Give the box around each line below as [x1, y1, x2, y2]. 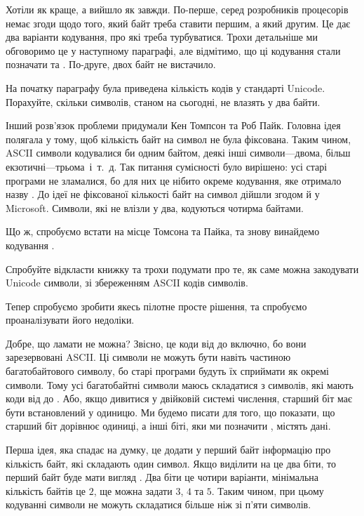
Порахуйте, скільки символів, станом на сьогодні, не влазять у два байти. [6, 94, 321, 109]
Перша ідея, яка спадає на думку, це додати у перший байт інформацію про [6, 442, 331, 457]
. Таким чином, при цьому [211, 483, 324, 498]
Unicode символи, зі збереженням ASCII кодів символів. [6, 275, 248, 290]
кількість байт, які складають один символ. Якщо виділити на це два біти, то [6, 456, 336, 470]
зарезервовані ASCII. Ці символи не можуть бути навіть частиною [6, 350, 291, 364]
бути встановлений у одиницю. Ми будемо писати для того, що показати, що [6, 404, 335, 419]
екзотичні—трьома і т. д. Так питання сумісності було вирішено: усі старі [6, 159, 328, 173]
